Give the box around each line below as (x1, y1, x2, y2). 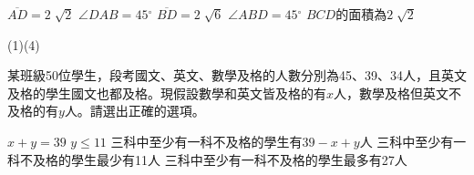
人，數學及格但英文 (334, 83, 449, 102)
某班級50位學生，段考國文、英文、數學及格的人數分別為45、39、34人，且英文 (7, 66, 467, 85)
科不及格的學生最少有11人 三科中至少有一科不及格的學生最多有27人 (7, 149, 407, 169)
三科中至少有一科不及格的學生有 (110, 131, 303, 150)
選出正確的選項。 (102, 101, 205, 120)
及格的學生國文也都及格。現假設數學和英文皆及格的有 (7, 83, 326, 102)
